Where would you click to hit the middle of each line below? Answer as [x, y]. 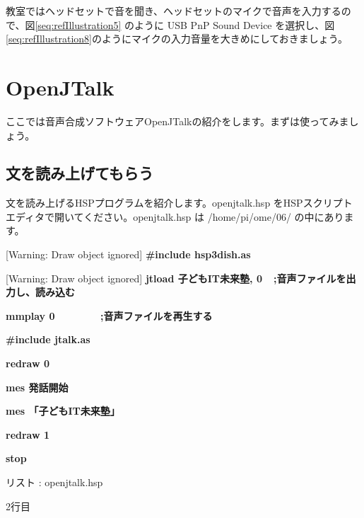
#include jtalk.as [48, 339]
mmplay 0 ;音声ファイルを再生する [109, 315]
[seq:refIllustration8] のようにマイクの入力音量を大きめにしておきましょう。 [177, 39]
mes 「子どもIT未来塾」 [63, 411]
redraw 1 [28, 434]
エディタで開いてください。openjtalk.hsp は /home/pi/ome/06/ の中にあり [175, 216]
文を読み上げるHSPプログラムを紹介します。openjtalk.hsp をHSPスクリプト [179, 203]
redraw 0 [28, 363]
